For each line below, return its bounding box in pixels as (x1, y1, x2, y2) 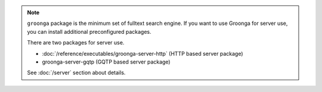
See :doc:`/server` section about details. (27, 69, 126, 77)
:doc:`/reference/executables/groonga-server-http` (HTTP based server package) (42, 50, 243, 57)
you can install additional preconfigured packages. (27, 28, 151, 35)
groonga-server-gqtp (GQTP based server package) (42, 58, 171, 65)
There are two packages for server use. (27, 39, 125, 46)
